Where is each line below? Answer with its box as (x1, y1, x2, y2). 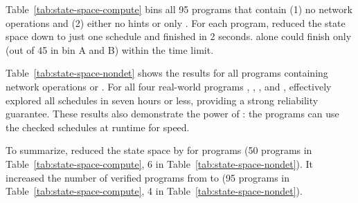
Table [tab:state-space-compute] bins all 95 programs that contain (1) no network (6, 2, 352, 16)
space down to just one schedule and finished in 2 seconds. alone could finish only (6, 29, 352, 43)
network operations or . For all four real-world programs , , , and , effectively (6, 79, 332, 93)
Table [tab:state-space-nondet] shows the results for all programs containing (6, 66, 328, 80)
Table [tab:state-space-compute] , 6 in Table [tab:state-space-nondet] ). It (6, 156, 314, 171)
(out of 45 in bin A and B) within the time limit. (6, 42, 214, 57)
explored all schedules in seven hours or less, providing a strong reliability (6, 93, 319, 107)
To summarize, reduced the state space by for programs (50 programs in (6, 143, 312, 157)
